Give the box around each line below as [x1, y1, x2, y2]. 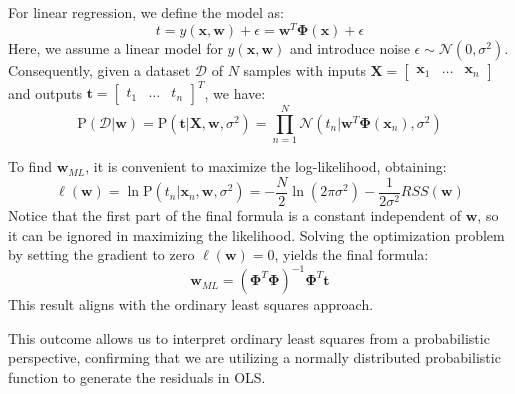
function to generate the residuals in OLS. [8, 367, 266, 388]
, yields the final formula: [274, 244, 429, 265]
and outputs [8, 82, 82, 103]
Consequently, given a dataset [8, 59, 191, 80]
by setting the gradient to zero [8, 244, 195, 265]
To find [8, 156, 52, 177]
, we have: [204, 82, 266, 103]
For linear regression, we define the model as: [8, 2, 284, 22]
